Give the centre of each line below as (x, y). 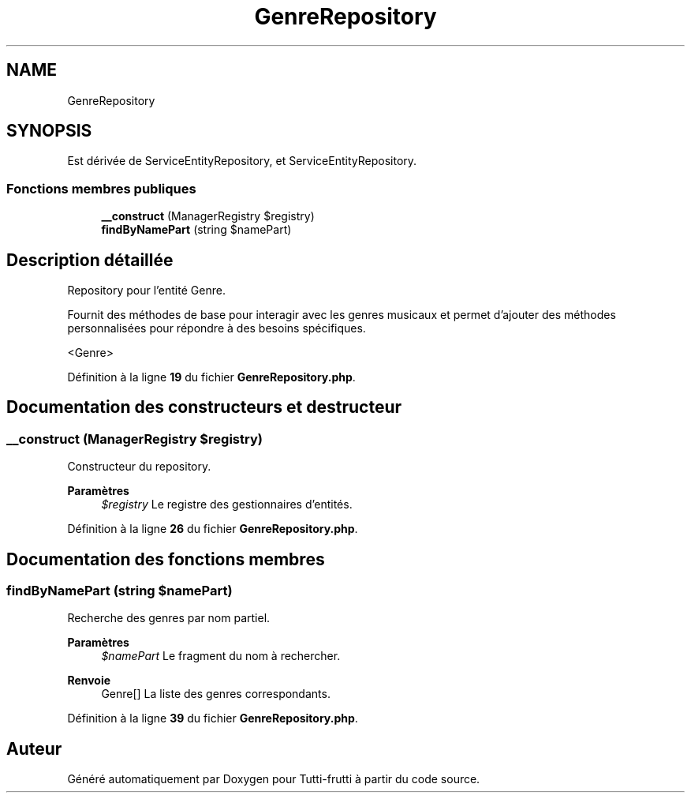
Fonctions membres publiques (101, 188)
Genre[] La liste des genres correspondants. (216, 694)
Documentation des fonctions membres (166, 559)
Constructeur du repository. (139, 467)
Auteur (34, 748)
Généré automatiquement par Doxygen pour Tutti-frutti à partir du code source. (274, 779)
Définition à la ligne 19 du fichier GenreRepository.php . (211, 377)
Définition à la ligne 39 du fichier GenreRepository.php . (213, 718)
